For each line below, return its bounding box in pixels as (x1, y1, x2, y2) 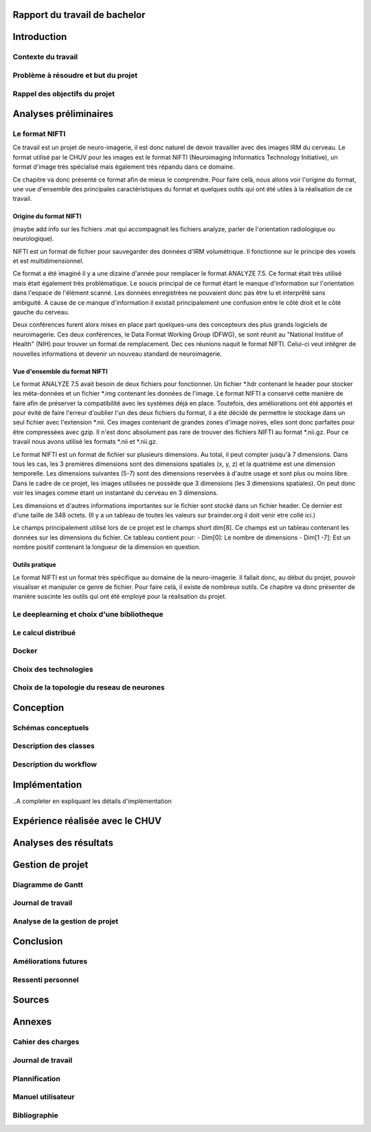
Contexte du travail (12, 52, 78, 62)
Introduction (12, 31, 67, 43)
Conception (12, 702, 65, 714)
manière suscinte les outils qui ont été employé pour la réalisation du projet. (12, 592, 227, 601)
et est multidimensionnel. (12, 257, 84, 265)
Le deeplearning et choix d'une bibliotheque (12, 610, 164, 619)
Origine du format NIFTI (12, 212, 82, 220)
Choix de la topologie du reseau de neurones (12, 683, 165, 692)
